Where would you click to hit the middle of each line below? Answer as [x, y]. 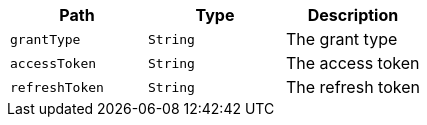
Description [353, 15]
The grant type [341, 39]
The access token [352, 63]
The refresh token [352, 87]
